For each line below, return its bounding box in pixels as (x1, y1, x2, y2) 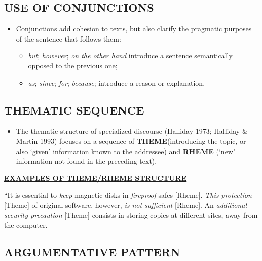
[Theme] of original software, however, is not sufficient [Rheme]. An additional (4, 199, 247, 210)
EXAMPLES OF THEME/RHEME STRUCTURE (4, 172, 187, 183)
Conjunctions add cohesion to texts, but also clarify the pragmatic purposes (16, 23, 252, 34)
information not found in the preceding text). (16, 156, 157, 166)
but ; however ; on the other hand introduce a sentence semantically (28, 50, 233, 61)
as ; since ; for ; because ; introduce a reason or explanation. (28, 77, 205, 88)
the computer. (4, 219, 48, 230)
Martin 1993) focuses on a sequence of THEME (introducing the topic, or (16, 135, 246, 146)
